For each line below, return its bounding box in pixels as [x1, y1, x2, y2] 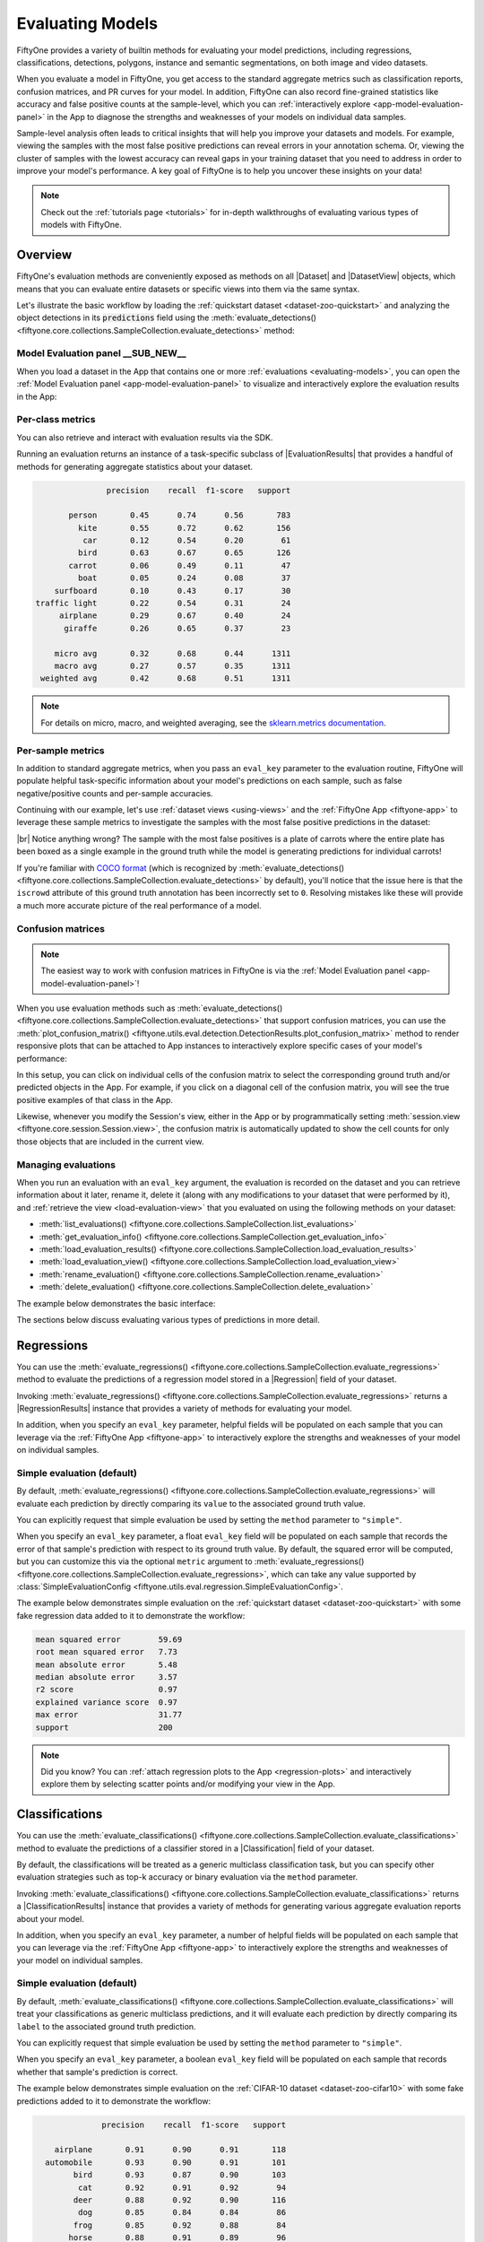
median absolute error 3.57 [35, 1672, 178, 1681]
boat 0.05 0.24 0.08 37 [77, 573, 291, 583]
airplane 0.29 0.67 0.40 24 [58, 611, 291, 621]
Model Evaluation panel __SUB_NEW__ [16, 347, 186, 360]
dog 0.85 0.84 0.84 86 [77, 2207, 287, 2218]
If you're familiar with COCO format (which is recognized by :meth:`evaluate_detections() [16, 862, 345, 873]
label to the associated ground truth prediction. [16, 2020, 196, 2031]
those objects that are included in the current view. [16, 1135, 204, 1147]
